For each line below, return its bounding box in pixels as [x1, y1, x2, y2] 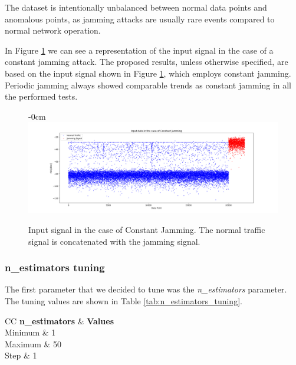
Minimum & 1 [5, 326, 56, 338]
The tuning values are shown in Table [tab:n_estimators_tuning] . [5, 294, 242, 307]
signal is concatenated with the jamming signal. [28, 235, 200, 247]
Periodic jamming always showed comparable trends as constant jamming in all [5, 78, 292, 91]
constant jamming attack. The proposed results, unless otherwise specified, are [5, 55, 288, 68]
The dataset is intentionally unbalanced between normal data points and [5, 1, 267, 13]
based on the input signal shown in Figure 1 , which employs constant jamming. [5, 67, 291, 79]
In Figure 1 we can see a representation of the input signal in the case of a [5, 44, 274, 56]
